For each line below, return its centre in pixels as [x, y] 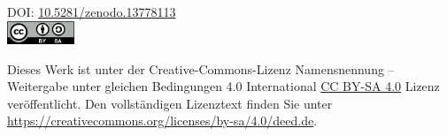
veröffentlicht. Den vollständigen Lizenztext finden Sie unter [170, 103]
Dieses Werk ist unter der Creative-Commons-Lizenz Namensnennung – [201, 68]
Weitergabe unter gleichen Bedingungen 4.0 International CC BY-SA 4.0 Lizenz [223, 86]
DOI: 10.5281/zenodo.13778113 [92, 11]
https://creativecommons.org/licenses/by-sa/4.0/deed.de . [162, 121]
